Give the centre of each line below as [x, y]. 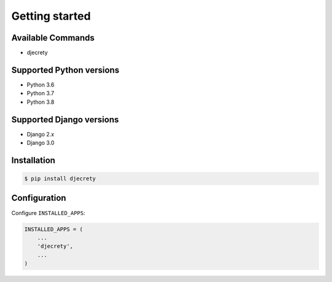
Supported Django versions [65, 119]
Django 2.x [41, 134]
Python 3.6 [41, 84]
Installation [33, 160]
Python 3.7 [41, 93]
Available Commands [53, 38]
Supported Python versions [65, 70]
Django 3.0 [41, 143]
